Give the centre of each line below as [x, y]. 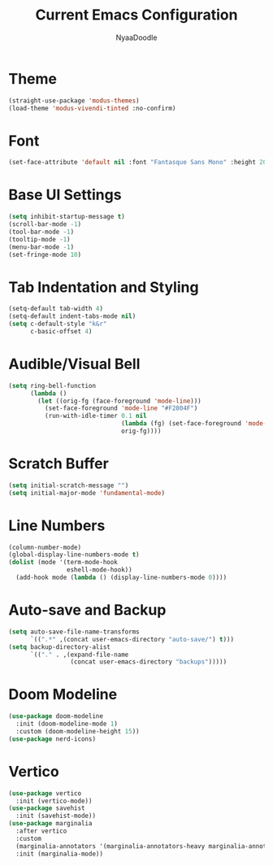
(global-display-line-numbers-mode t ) [74, 555]
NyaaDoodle [136, 37]
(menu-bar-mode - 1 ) [41, 247]
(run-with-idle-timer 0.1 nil [96, 416]
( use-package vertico [45, 793]
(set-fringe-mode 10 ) [45, 255]
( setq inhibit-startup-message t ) [67, 217]
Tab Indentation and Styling [104, 287]
